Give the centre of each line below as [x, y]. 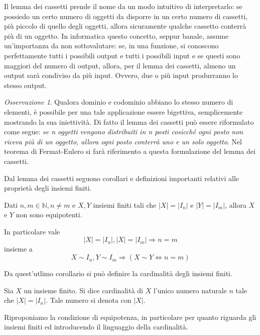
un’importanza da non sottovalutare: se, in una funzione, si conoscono [111, 46]
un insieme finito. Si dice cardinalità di [83, 290]
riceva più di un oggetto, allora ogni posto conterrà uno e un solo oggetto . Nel [123, 141]
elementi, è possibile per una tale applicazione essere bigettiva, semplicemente [123, 111]
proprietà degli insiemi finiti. [48, 188]
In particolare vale [32, 231]
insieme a [18, 249]
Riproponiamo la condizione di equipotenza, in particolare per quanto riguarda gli [130, 317]
